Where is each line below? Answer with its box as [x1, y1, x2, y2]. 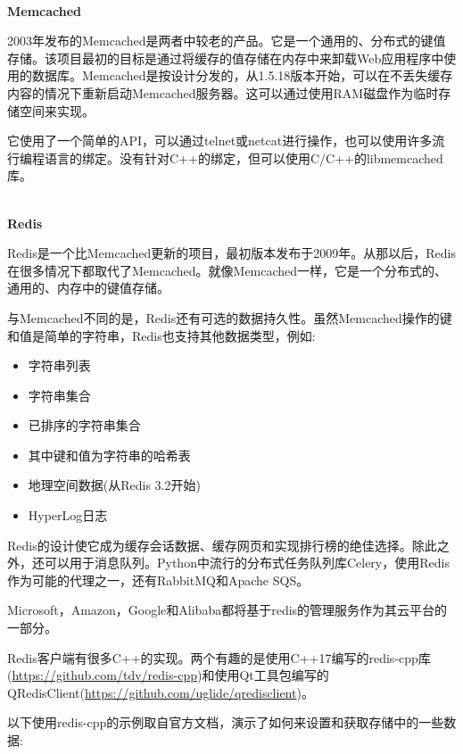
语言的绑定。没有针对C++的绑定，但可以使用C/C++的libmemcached [44, 148, 443, 167]
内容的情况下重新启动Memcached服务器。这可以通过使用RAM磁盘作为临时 [7, 83, 439, 102]
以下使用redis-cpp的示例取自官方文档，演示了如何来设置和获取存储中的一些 [7, 713, 444, 732]
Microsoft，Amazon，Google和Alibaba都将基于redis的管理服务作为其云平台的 [7, 601, 448, 619]
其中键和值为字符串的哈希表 [28, 445, 191, 464]
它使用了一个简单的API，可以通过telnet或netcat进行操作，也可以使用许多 [7, 131, 433, 150]
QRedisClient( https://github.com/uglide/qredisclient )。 [7, 683, 314, 701]
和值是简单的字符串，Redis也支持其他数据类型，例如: [7, 326, 316, 344]
